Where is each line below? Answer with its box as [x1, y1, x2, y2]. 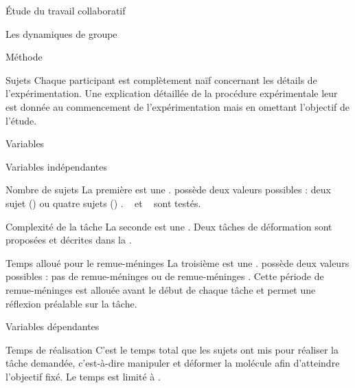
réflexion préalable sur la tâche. [5, 296, 137, 310]
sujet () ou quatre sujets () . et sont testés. [5, 195, 201, 210]
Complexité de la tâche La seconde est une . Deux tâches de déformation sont [5, 219, 332, 233]
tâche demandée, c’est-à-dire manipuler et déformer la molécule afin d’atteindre [5, 356, 340, 370]
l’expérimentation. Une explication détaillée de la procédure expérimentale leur [5, 86, 338, 100]
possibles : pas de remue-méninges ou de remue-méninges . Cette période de [5, 269, 324, 283]
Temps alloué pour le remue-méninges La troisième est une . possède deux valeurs [5, 255, 350, 270]
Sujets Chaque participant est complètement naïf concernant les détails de [5, 72, 317, 87]
